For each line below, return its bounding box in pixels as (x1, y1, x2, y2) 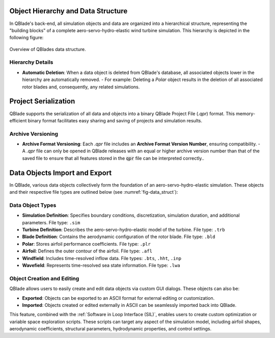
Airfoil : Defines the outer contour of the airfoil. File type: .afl (22, 248, 153, 254)
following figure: (9, 35, 44, 41)
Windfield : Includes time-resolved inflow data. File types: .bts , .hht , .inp (22, 255, 182, 261)
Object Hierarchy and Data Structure (9, 7, 128, 15)
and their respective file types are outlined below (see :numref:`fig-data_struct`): (9, 189, 178, 195)
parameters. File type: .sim (22, 219, 80, 225)
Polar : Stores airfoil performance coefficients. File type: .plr (22, 241, 151, 247)
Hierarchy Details (9, 59, 53, 66)
